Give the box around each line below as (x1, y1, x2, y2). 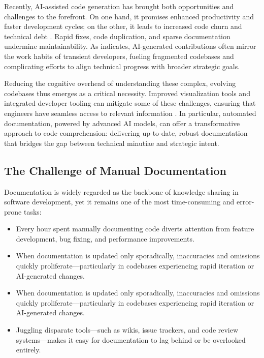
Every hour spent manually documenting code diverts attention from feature (16, 223, 254, 234)
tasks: (23, 206, 42, 217)
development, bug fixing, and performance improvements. (16, 233, 194, 244)
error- (237, 196, 254, 207)
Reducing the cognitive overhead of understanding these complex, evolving (4, 78, 236, 88)
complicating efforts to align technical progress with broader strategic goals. (4, 61, 240, 71)
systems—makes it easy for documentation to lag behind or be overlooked (16, 334, 246, 345)
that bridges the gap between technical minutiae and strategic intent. (4, 137, 219, 148)
